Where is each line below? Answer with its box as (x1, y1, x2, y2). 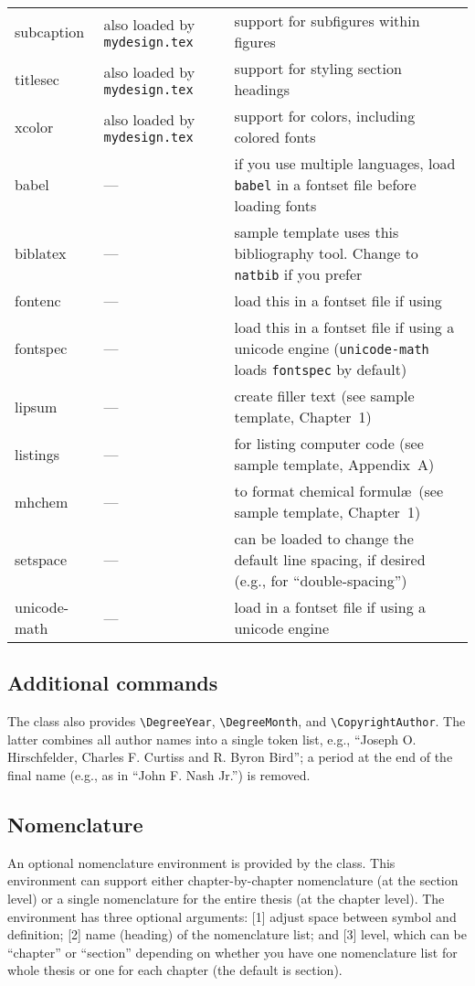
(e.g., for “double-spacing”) (234, 570, 407, 591)
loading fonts (234, 195, 317, 216)
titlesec (15, 68, 59, 90)
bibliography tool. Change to (234, 242, 418, 263)
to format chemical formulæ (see (234, 480, 444, 501)
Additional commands (7, 669, 218, 697)
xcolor (15, 115, 54, 137)
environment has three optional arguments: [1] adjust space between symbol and (7, 906, 457, 926)
